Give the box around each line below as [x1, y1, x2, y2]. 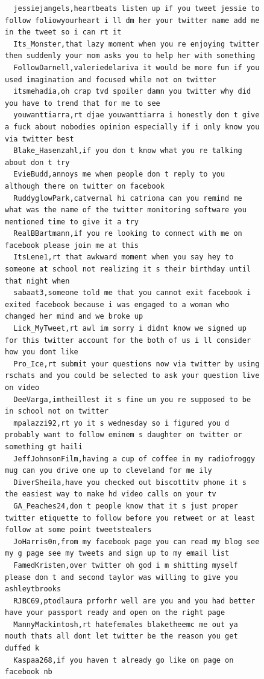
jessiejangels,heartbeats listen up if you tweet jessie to [13, 4, 260, 13]
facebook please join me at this [5, 241, 139, 250]
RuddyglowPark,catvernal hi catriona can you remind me [13, 193, 242, 203]
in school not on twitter [5, 407, 108, 416]
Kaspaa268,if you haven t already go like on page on [13, 655, 234, 664]
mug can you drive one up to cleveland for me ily [5, 466, 212, 475]
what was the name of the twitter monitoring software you [5, 206, 247, 215]
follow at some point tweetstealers [5, 525, 152, 534]
